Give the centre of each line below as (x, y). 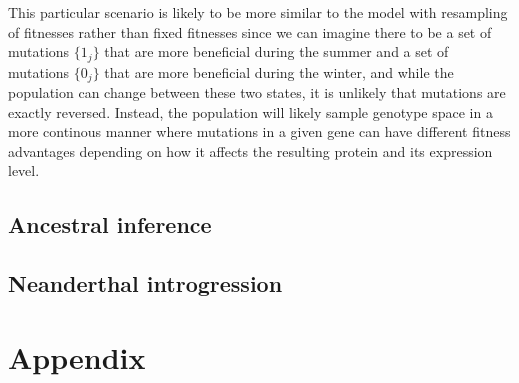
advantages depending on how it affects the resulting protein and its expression (250, 150)
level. (24, 170)
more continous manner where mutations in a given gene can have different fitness (259, 131)
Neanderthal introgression (145, 283)
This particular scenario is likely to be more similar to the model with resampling (258, 12)
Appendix (77, 356)
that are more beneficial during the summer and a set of (276, 51)
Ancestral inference (110, 224)
